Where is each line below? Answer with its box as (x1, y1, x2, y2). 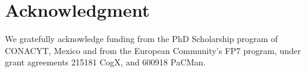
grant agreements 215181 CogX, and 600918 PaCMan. (5, 56, 206, 68)
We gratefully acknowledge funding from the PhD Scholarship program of (5, 32, 278, 45)
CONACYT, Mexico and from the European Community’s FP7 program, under (5, 44, 301, 56)
